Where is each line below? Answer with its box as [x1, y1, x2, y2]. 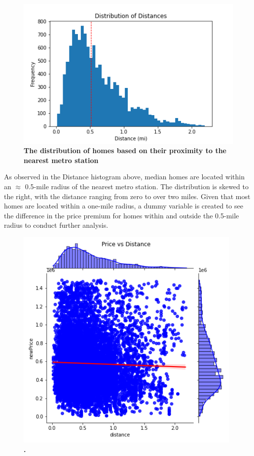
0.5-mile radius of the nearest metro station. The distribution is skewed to [25, 181, 249, 192]
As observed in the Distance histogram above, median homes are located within [4, 171, 245, 182]
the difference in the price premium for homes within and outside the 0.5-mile [4, 210, 239, 220]
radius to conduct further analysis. [4, 220, 109, 230]
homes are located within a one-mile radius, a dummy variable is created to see [4, 201, 243, 211]
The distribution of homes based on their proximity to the [24, 145, 226, 156]
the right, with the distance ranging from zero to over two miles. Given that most [4, 191, 251, 201]
